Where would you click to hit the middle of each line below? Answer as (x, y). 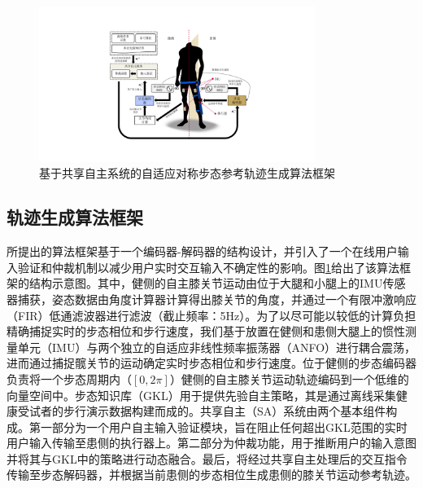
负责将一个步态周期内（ (69, 378)
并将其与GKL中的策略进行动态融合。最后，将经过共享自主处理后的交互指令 (207, 458)
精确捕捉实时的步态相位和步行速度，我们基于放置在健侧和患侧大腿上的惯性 (206, 331)
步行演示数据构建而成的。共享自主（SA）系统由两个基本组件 (225, 411)
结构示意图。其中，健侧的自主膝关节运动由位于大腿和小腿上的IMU (206, 283)
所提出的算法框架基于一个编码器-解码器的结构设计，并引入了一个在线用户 (202, 251)
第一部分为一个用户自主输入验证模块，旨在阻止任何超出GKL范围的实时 (218, 426)
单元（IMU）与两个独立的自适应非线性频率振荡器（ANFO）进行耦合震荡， (217, 347)
